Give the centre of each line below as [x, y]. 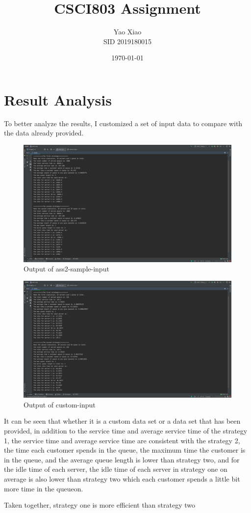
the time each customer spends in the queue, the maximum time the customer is [125, 450]
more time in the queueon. [44, 488]
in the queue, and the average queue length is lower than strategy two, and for [122, 459]
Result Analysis [58, 99]
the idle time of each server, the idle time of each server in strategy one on [116, 469]
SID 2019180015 [127, 41]
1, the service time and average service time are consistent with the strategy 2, [122, 440]
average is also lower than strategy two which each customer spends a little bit [122, 478]
